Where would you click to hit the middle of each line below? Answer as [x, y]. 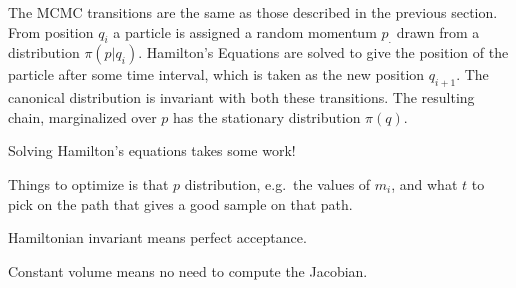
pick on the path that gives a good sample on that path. [180, 203]
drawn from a [438, 31]
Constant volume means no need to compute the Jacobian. [188, 270]
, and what [424, 183]
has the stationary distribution [267, 116]
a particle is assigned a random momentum [245, 31]
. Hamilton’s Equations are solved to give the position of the [323, 52]
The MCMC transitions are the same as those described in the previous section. [253, 12]
